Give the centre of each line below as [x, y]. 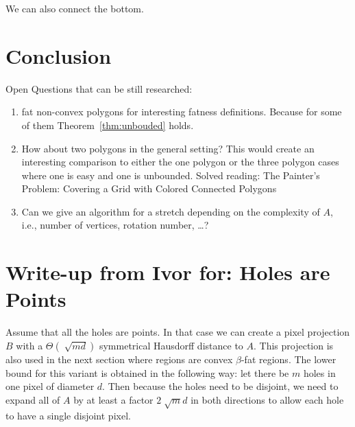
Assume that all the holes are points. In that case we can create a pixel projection [178, 332]
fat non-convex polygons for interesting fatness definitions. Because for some [182, 112]
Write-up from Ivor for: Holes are [168, 272]
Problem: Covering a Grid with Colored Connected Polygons [149, 188]
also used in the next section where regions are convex [119, 359]
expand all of [33, 399]
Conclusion [59, 55]
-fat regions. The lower [289, 359]
